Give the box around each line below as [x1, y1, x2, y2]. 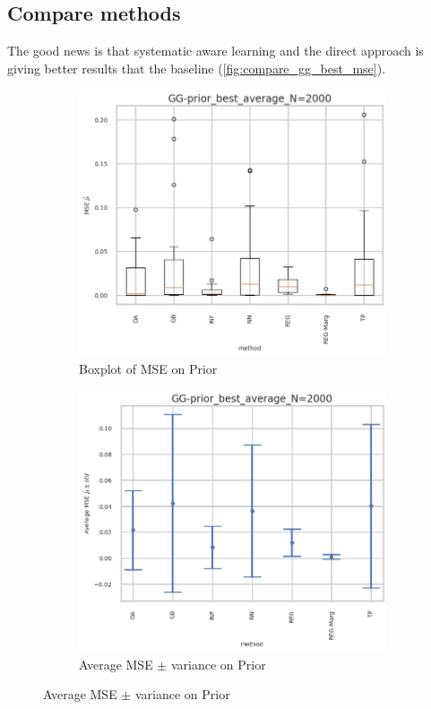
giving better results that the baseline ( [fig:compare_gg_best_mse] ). [7, 58, 386, 77]
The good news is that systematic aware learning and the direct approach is [7, 41, 424, 60]
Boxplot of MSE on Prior [79, 359, 218, 377]
